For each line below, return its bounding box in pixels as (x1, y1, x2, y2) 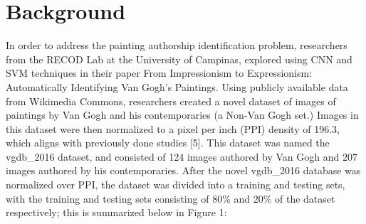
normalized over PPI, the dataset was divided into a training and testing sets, (6, 177, 345, 192)
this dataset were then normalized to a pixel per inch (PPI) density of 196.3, (6, 121, 340, 136)
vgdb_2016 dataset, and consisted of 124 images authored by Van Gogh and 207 (6, 149, 357, 164)
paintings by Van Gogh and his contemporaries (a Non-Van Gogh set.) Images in (6, 107, 359, 122)
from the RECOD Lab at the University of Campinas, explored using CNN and (6, 51, 352, 66)
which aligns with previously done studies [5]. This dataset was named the (6, 135, 330, 150)
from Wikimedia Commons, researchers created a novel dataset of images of (6, 93, 336, 108)
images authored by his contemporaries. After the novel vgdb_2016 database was (6, 163, 361, 178)
